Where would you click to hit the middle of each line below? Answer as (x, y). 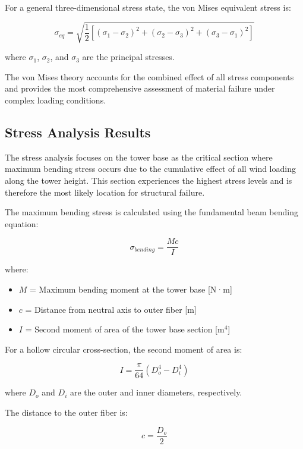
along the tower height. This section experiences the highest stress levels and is (149, 180)
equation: (22, 223)
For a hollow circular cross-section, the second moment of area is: (124, 349)
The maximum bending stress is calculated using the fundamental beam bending (151, 212)
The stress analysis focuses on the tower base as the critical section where (139, 157)
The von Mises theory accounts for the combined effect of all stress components (149, 76)
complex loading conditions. (56, 100)
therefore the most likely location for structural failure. (105, 192)
